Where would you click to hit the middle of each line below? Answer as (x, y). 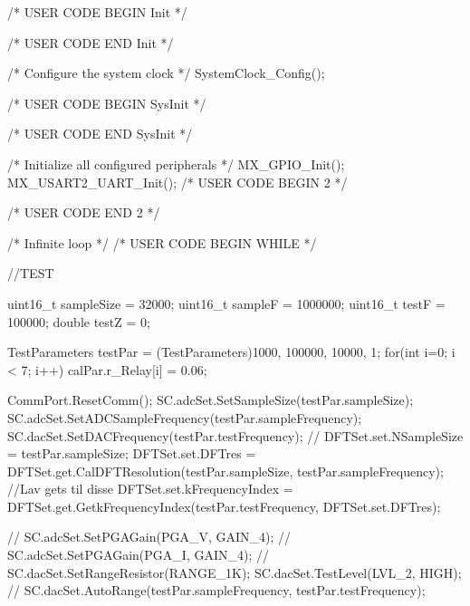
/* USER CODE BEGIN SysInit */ (107, 103)
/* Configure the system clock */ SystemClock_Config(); (166, 73)
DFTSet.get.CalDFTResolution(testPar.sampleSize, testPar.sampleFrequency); (225, 471)
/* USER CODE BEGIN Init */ (97, 12)
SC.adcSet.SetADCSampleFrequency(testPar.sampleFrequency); (185, 417)
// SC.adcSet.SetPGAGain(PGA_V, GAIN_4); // (149, 537)
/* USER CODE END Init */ (91, 42)
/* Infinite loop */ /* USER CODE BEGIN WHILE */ (162, 242)
